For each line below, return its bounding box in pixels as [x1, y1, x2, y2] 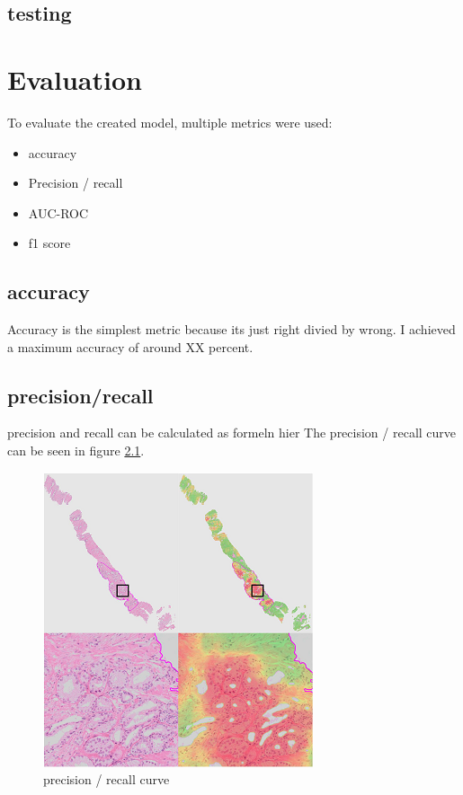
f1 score [28, 234, 71, 252]
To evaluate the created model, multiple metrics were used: [7, 112, 333, 131]
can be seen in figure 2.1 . [7, 441, 145, 460]
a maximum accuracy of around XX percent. [7, 337, 254, 356]
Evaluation [7, 60, 142, 97]
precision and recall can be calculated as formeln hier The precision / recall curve [7, 423, 457, 442]
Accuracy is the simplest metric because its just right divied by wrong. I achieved [7, 320, 456, 339]
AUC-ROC [28, 203, 89, 222]
